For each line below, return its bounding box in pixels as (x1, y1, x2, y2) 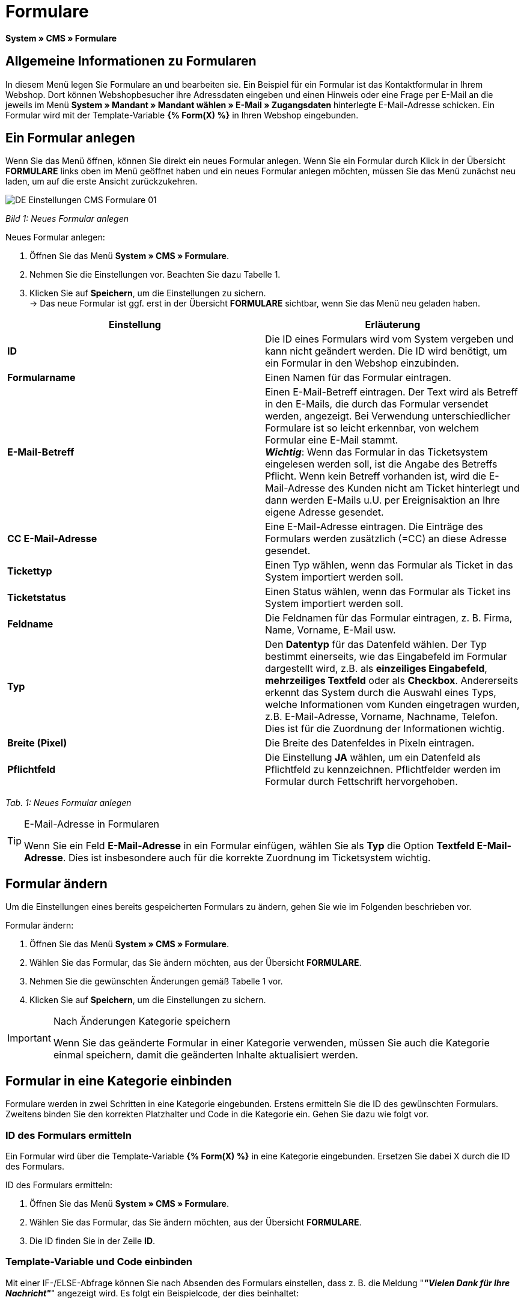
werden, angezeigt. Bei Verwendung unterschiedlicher (265, 410, 511, 423)
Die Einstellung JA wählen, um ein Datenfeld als (265, 751, 481, 764)
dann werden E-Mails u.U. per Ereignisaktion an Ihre (265, 494, 500, 507)
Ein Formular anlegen (5, 130, 135, 146)
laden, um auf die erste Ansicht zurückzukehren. (5, 176, 198, 187)
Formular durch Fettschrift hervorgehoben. (265, 775, 458, 788)
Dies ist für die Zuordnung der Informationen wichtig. (265, 722, 505, 735)
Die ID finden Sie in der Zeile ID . (29, 1235, 156, 1246)
